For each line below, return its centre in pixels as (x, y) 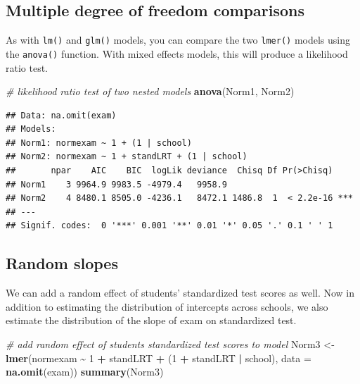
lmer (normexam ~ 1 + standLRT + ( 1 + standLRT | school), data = (159, 358)
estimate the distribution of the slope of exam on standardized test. (151, 320)
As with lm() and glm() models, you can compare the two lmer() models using (178, 40)
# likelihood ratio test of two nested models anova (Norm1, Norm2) (150, 91)
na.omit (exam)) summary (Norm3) (85, 372)
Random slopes (62, 263)
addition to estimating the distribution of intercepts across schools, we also (167, 306)
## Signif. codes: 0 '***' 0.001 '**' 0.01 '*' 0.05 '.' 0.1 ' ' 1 (169, 226)
